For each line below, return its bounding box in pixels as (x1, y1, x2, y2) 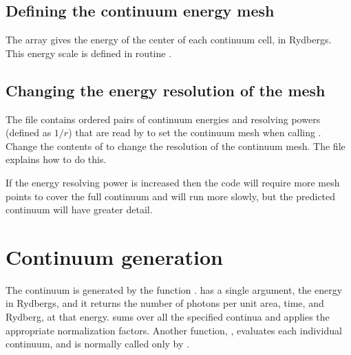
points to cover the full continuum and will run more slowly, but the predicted (6, 189, 336, 203)
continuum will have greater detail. (6, 202, 153, 217)
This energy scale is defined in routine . (6, 45, 172, 60)
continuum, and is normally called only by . (6, 336, 189, 351)
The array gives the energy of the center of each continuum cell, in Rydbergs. (6, 32, 332, 47)
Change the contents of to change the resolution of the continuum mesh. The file (6, 138, 345, 153)
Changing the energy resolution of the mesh (6, 79, 326, 100)
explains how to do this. (6, 152, 107, 166)
